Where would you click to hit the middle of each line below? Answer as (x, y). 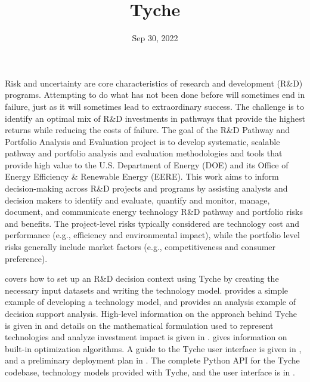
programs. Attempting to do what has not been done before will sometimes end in (155, 95)
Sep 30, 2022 (155, 38)
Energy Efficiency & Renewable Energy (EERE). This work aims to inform (142, 176)
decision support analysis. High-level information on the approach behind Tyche (151, 313)
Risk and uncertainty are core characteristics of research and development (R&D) (154, 83)
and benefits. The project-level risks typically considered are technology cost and (152, 223)
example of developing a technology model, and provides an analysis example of (150, 302)
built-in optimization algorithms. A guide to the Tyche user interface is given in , (153, 348)
